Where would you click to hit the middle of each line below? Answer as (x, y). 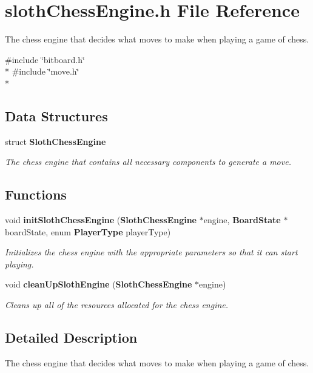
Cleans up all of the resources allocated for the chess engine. (117, 305)
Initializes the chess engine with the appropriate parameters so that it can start (151, 252)
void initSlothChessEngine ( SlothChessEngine (101, 220)
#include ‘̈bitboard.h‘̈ (45, 59)
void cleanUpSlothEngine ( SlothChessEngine (99, 284)
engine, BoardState (242, 220)
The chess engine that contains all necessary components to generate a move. (148, 162)
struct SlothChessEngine (56, 141)
